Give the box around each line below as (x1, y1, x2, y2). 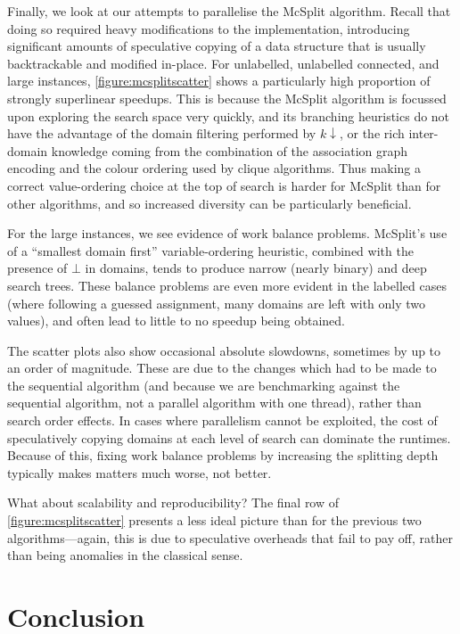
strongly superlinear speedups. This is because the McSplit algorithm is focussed (7, 88, 447, 107)
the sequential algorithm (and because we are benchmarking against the (7, 375, 400, 394)
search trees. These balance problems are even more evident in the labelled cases (7, 276, 447, 294)
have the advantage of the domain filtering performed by (7, 124, 316, 143)
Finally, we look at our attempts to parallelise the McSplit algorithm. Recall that (7, 2, 451, 20)
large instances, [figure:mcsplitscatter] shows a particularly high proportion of (7, 71, 431, 90)
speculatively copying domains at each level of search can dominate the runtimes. (7, 428, 451, 447)
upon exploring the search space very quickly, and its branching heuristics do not (7, 106, 450, 125)
